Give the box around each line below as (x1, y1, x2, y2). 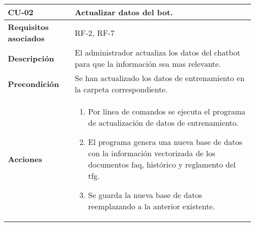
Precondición (8, 78, 59, 89)
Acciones (8, 153, 42, 165)
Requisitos (8, 21, 49, 32)
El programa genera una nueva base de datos (88, 136, 243, 147)
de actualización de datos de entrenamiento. (88, 117, 239, 128)
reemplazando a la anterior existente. (88, 200, 215, 212)
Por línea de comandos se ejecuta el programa (88, 106, 246, 117)
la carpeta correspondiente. (75, 84, 168, 95)
